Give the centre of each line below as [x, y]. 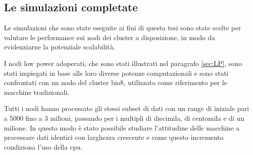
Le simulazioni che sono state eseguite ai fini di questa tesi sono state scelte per [123, 28]
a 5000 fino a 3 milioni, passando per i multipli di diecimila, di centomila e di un [124, 118]
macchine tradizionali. [37, 92]
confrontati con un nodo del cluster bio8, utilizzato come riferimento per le [116, 82]
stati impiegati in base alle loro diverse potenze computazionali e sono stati [116, 73]
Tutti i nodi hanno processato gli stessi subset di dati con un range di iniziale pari [126, 108]
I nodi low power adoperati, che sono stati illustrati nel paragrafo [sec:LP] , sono [123, 63]
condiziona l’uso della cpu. [43, 146]
